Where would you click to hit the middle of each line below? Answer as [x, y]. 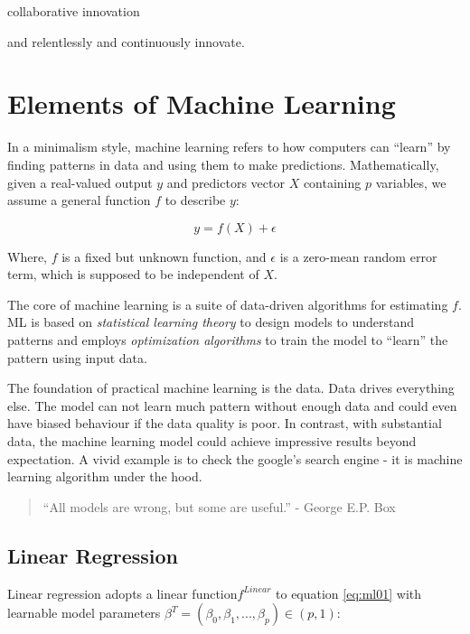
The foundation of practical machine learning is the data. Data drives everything [231, 388]
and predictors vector [226, 182]
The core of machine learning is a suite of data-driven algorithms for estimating [228, 304]
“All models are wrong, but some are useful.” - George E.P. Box [219, 506]
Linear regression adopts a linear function [122, 593]
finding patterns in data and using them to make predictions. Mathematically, [223, 164]
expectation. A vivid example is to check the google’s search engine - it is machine [235, 458]
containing [332, 182]
